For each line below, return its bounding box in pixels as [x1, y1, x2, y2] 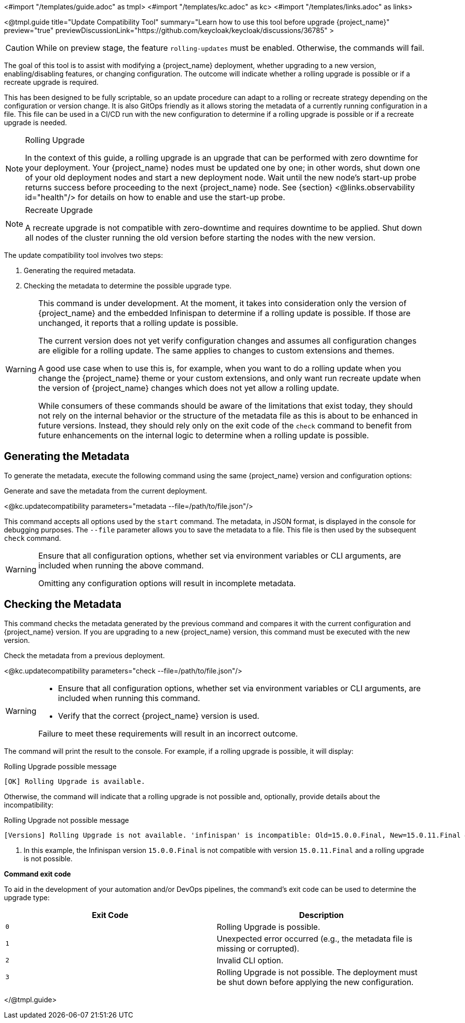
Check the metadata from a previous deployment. [4, 651, 165, 660]
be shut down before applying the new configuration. [217, 977, 414, 987]
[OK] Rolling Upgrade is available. [4, 777, 145, 785]
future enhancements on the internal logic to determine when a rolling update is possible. [38, 430, 369, 440]
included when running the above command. [38, 560, 204, 570]
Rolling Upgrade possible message [4, 762, 117, 771]
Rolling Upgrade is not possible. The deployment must [217, 967, 418, 977]
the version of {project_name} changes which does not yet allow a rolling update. [38, 383, 339, 393]
